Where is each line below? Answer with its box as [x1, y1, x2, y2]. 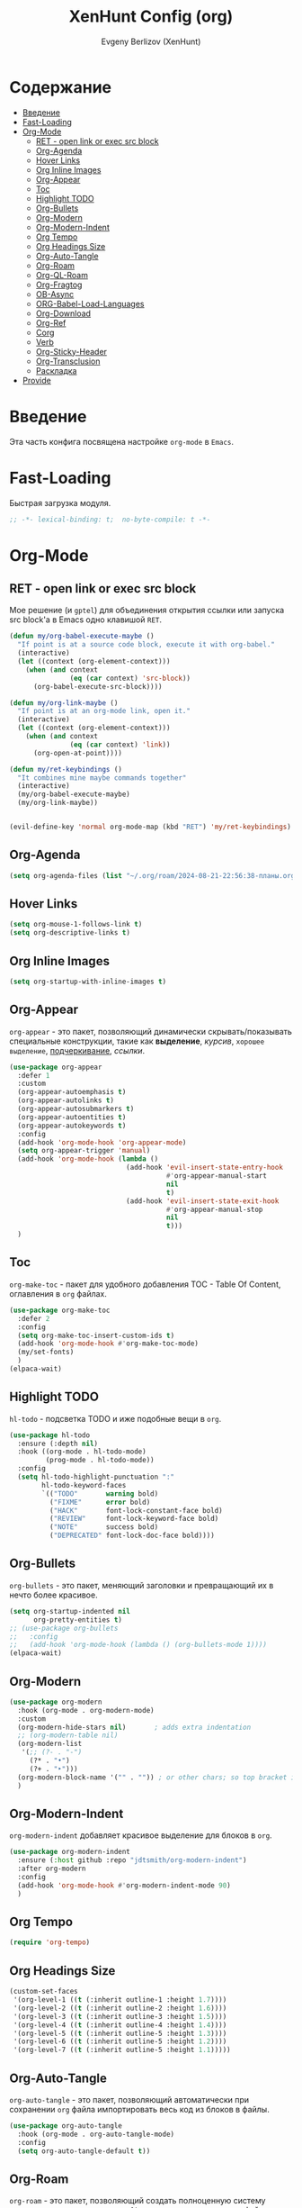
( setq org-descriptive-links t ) [9, 928, 130, 937]
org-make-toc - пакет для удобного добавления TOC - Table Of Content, [9, 1279, 281, 1290]
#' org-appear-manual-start [165, 1172, 268, 1181]
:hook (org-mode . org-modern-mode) [17, 1706, 155, 1715]
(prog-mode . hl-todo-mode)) [45, 1456, 155, 1465]
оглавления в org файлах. [9, 1288, 108, 1299]
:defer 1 [17, 1071, 50, 1080]
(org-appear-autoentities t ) [17, 1112, 127, 1122]
